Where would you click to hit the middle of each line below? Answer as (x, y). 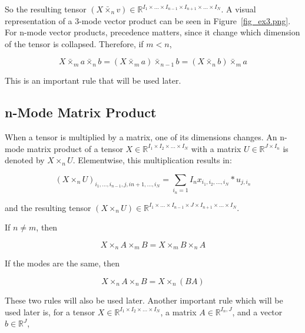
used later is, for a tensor (50, 311)
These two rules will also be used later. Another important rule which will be (144, 300)
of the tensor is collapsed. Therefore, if (74, 43)
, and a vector (257, 311)
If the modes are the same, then (62, 263)
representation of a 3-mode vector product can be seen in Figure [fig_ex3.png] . (148, 20)
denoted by (25, 160)
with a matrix (216, 148)
